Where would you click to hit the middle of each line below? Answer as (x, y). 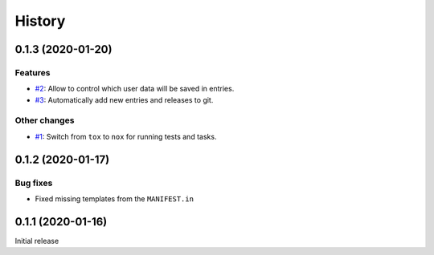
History (40, 21)
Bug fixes (34, 183)
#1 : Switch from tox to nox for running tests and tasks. (126, 136)
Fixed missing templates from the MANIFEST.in (115, 199)
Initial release (37, 241)
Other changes (45, 120)
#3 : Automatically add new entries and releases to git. (124, 99)
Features (33, 72)
